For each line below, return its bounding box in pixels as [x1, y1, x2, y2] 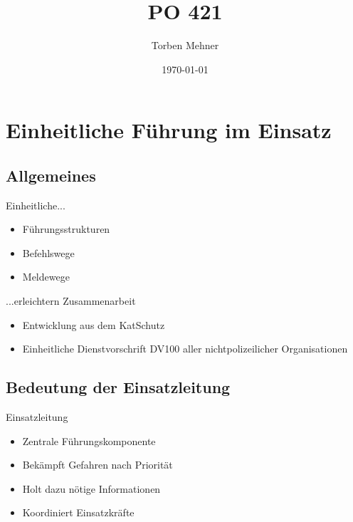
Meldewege [22, 269, 70, 284]
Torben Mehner [151, 38, 219, 53]
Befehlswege [22, 245, 75, 260]
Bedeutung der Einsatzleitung [6, 376, 231, 398]
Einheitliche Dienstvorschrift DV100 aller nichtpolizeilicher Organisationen [22, 341, 348, 356]
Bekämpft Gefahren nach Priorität [22, 457, 173, 472]
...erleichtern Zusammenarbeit [6, 293, 136, 308]
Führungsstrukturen [22, 221, 110, 236]
